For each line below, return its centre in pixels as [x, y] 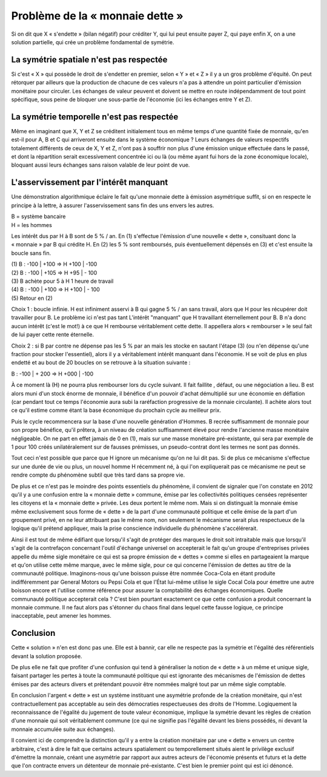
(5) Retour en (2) [32, 298]
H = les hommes [32, 225]
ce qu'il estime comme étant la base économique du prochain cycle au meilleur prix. [116, 410]
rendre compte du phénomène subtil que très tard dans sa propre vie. [98, 475]
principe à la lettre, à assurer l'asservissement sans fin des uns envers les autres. [113, 205]
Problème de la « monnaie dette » [97, 16]
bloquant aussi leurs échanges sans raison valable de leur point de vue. [101, 165]
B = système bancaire [38, 217]
